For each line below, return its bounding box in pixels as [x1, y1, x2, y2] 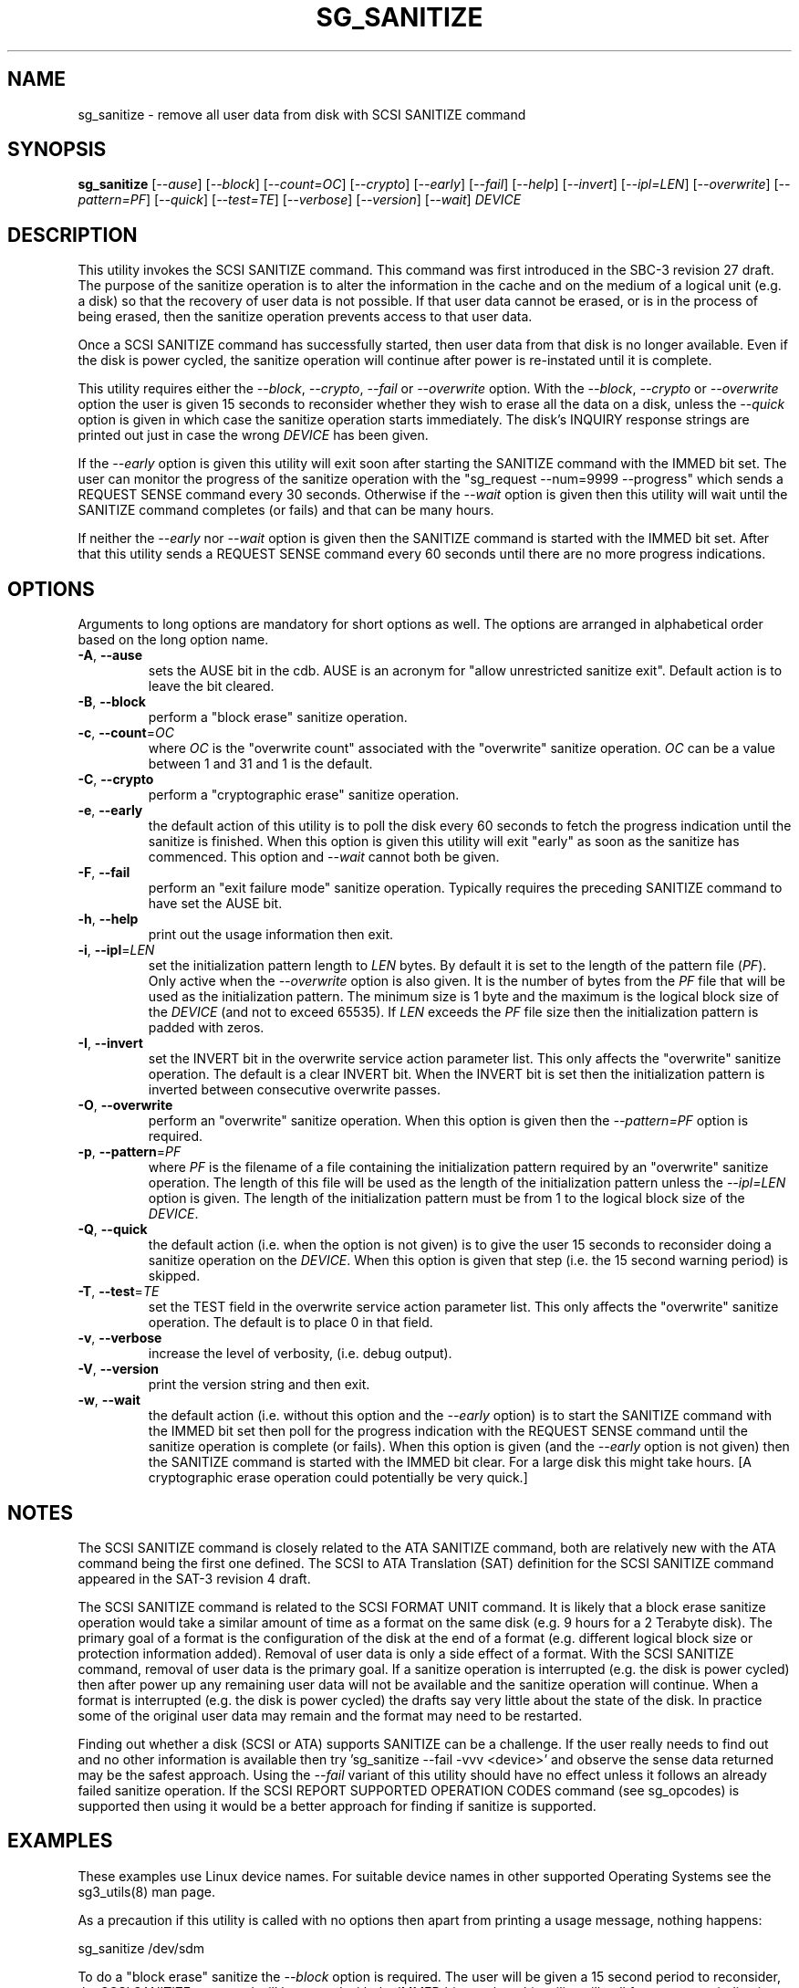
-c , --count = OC [78, 725, 174, 741]
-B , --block [78, 694, 146, 710]
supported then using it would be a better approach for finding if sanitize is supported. [78, 1797, 597, 1814]
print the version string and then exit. [148, 1376, 370, 1393]
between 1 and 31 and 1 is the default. [148, 756, 373, 772]
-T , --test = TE [78, 1283, 160, 1300]
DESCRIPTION [7, 223, 138, 246]
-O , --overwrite [78, 1097, 173, 1114]
